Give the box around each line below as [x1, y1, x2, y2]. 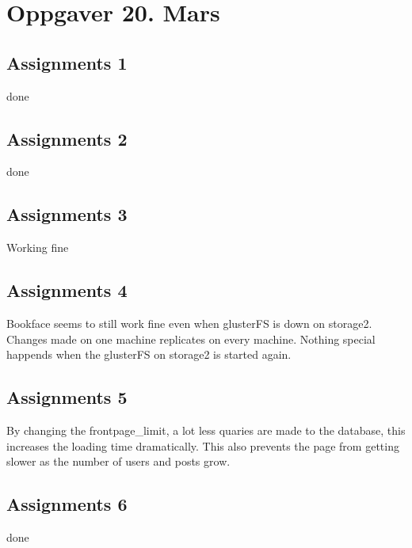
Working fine [6, 239, 69, 256]
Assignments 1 [6, 50, 128, 74]
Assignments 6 [6, 492, 128, 516]
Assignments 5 [6, 385, 128, 409]
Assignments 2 [6, 126, 128, 150]
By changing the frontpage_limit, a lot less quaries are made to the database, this [6, 421, 406, 438]
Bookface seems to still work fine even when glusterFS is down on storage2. [6, 314, 372, 331]
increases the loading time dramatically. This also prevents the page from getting [6, 437, 399, 454]
